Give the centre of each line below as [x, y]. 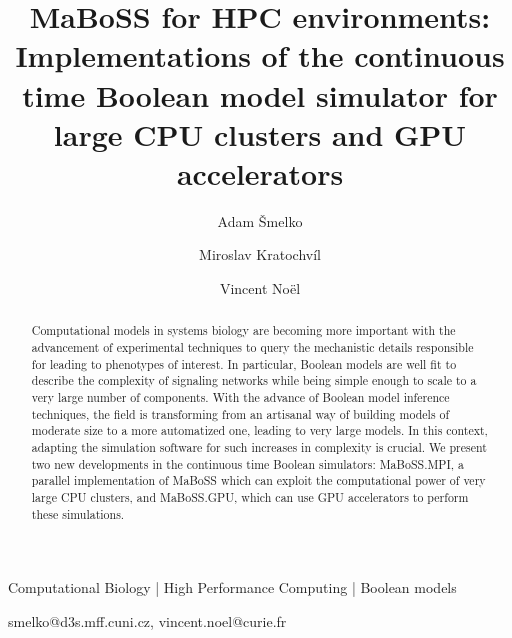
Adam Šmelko [260, 220]
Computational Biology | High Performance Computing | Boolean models [232, 587]
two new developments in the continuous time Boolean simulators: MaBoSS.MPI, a [247, 463]
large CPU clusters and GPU [260, 133]
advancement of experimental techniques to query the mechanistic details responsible [252, 347]
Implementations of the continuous [260, 55]
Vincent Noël [260, 288]
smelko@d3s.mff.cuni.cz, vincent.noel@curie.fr [147, 620]
